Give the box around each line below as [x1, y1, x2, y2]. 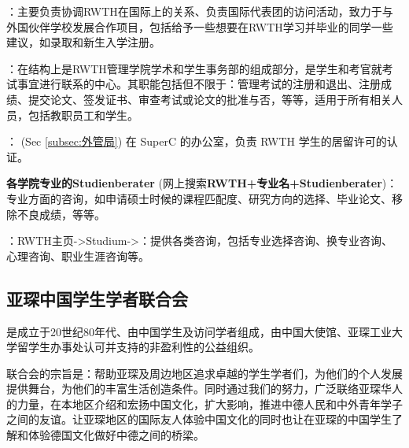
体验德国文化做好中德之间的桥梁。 [28, 427, 204, 443]
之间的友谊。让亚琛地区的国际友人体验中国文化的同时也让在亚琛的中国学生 [6, 411, 392, 428]
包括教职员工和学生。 [28, 106, 138, 123]
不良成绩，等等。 [17, 205, 105, 222]
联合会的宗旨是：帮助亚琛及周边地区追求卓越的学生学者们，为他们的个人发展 [6, 365, 403, 381]
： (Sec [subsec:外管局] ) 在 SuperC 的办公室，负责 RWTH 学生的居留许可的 [6, 133, 387, 150]
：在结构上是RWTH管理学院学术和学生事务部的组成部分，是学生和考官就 [6, 60, 382, 76]
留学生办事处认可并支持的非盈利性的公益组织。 [17, 339, 260, 355]
